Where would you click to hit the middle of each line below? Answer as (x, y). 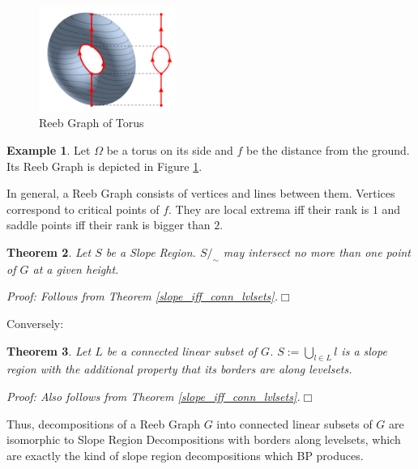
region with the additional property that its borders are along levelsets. (179, 369)
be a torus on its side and (170, 149)
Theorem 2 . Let (49, 252)
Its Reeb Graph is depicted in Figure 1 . (104, 166)
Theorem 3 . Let (49, 350)
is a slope (364, 350)
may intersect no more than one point (317, 252)
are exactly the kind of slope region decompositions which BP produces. (185, 455)
